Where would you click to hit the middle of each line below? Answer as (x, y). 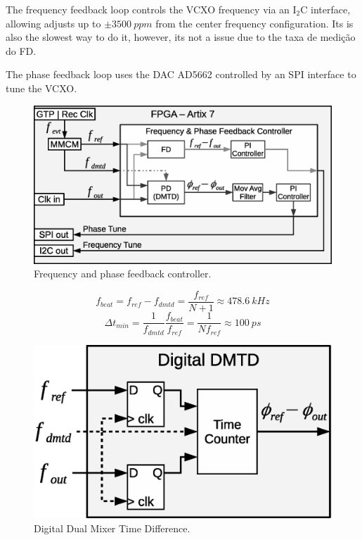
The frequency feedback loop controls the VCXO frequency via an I (151, 9)
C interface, (325, 9)
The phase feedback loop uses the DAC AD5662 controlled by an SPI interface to (181, 74)
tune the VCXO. (41, 88)
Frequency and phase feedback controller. (123, 274)
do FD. (21, 50)
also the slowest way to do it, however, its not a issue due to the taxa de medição (181, 37)
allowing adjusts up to (53, 23)
